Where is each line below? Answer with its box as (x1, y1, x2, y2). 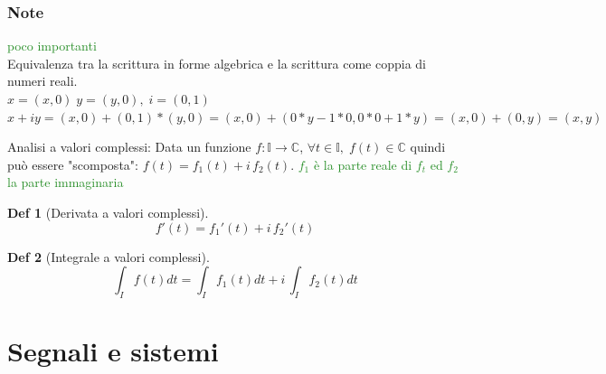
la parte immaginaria (7, 173, 124, 192)
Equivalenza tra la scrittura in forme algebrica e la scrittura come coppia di (7, 53, 427, 72)
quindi (410, 137, 446, 156)
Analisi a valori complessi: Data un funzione (7, 137, 251, 156)
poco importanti (7, 36, 97, 55)
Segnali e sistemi (7, 332, 219, 369)
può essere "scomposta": (7, 154, 138, 173)
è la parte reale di (313, 154, 412, 173)
